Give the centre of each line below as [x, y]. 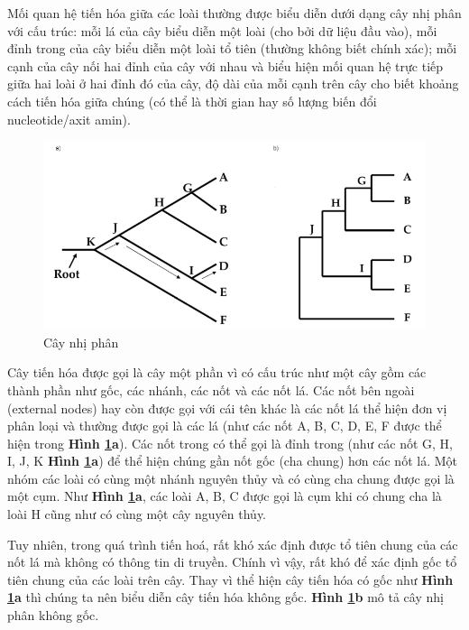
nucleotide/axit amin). [69, 119]
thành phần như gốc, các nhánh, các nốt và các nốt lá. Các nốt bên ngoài [211, 389]
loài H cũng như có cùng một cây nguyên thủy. [137, 514]
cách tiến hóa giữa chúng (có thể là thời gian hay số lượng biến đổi [192, 101]
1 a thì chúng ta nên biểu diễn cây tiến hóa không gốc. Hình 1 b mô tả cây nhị [225, 597]
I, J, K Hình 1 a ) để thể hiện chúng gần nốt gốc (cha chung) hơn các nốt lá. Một [232, 461]
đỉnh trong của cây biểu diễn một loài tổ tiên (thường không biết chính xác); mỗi [232, 48]
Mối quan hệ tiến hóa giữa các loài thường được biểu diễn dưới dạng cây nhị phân [234, 13]
